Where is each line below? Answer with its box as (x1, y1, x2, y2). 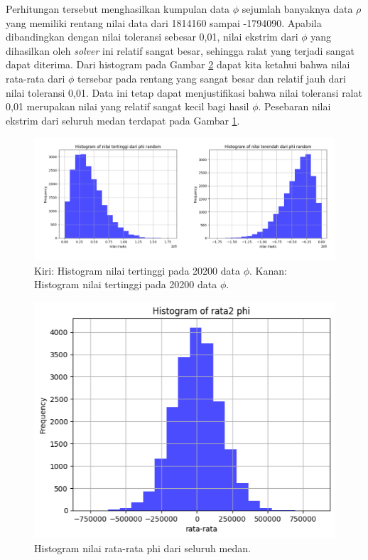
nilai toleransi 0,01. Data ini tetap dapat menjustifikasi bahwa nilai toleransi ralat (6, 85, 362, 100)
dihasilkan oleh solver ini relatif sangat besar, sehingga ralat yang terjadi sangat (6, 43, 355, 58)
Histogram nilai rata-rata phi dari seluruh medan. (34, 541, 251, 556)
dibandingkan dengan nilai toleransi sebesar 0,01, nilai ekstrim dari (6, 29, 298, 44)
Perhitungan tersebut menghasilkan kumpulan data (6, 1, 230, 16)
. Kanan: (249, 263, 287, 278)
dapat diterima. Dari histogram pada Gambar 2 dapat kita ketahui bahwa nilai (6, 57, 350, 72)
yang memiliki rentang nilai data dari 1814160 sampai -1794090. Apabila (6, 15, 322, 30)
